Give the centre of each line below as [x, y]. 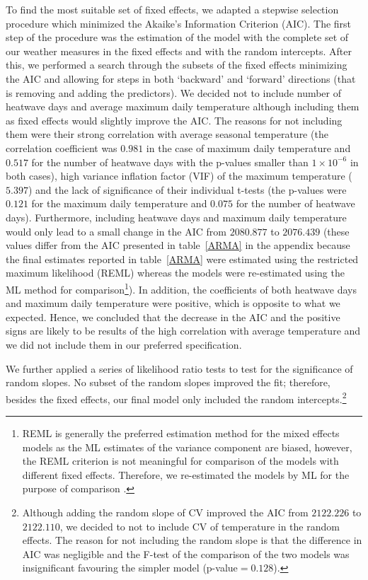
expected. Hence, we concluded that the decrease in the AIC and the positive [173, 317]
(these [336, 231]
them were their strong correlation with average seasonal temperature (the [167, 134]
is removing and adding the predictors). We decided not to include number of [174, 92]
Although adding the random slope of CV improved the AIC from [165, 512]
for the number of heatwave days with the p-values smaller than [170, 162]
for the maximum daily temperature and [119, 203]
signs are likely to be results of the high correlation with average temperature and [183, 331]
